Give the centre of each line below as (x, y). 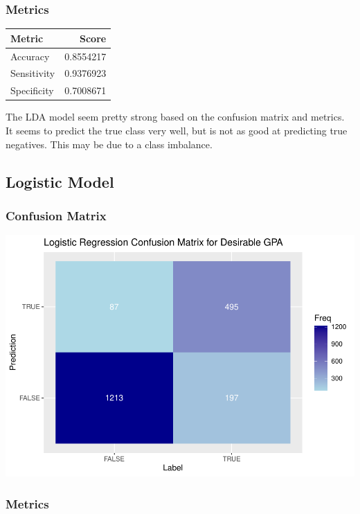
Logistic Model (60, 181)
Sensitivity (33, 73)
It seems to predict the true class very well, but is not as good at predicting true (177, 130)
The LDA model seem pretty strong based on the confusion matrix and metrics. (175, 117)
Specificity (32, 90)
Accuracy (30, 56)
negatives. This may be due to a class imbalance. (109, 144)
